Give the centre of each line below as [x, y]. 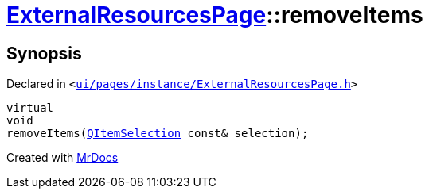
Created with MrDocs [62, 158]
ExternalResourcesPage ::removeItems [215, 15]
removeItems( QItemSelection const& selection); [158, 134]
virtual [30, 108]
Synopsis [44, 53]
